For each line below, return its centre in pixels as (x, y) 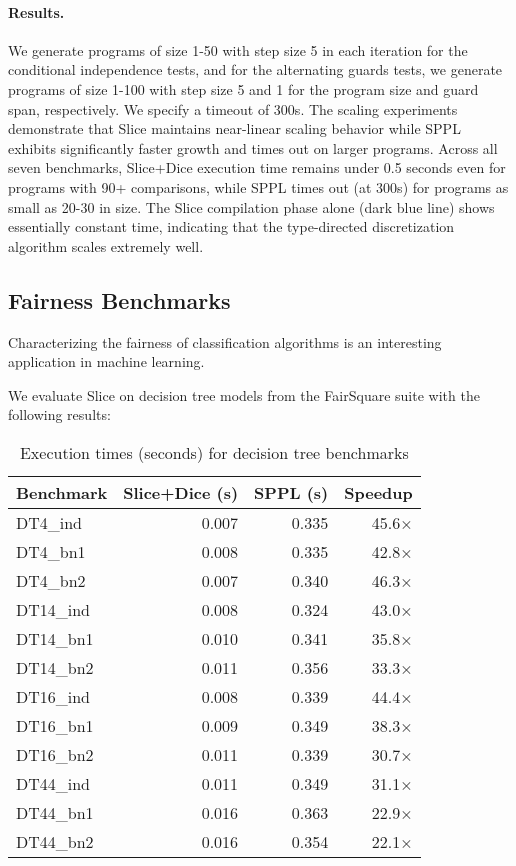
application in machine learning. (106, 361)
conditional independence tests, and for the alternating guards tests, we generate (255, 69)
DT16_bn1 (55, 725)
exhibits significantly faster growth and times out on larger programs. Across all (253, 147)
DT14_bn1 (55, 638)
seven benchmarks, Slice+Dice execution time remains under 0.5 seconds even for (257, 167)
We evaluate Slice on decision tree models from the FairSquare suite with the (244, 394)
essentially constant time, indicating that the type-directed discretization (231, 226)
